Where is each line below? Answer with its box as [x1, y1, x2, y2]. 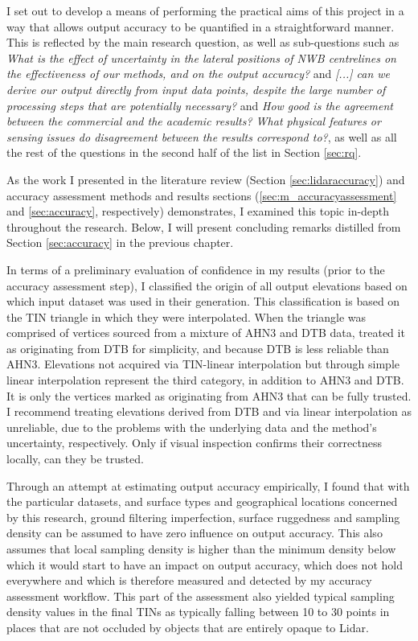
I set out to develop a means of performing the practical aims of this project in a [6, 2, 404, 18]
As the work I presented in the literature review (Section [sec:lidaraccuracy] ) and [6, 171, 405, 187]
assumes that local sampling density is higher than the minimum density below [6, 540, 396, 557]
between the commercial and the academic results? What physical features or [6, 113, 381, 129]
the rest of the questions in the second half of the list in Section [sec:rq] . [6, 144, 362, 161]
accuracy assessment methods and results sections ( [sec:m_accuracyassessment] [6, 187, 397, 203]
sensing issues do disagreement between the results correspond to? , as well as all [6, 128, 397, 145]
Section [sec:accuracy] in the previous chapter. [6, 234, 234, 251]
